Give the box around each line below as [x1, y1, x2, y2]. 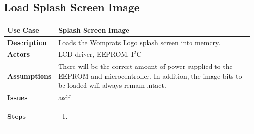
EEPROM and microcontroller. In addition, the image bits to [58, 70, 242, 81]
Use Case [7, 24, 39, 34]
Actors [7, 49, 30, 59]
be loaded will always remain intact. [58, 80, 166, 90]
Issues [7, 92, 28, 102]
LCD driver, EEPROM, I [58, 49, 134, 59]
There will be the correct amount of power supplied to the [58, 61, 233, 71]
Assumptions [7, 70, 52, 81]
